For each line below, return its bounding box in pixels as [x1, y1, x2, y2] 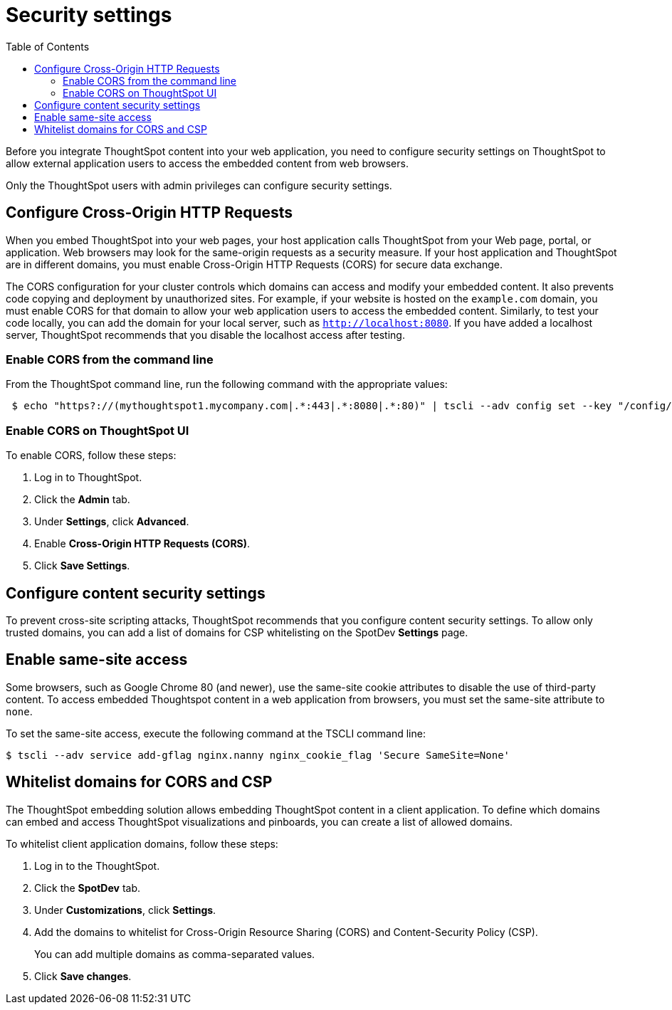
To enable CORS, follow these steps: [6, 449, 177, 462]
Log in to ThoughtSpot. [34, 471, 142, 484]
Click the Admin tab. [34, 493, 130, 506]
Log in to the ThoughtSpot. [34, 859, 160, 872]
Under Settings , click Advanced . [34, 515, 189, 528]
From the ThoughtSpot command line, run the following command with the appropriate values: [6, 378, 448, 391]
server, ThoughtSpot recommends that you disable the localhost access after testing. [6, 328, 405, 341]
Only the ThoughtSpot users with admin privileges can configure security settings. [6, 179, 392, 191]
